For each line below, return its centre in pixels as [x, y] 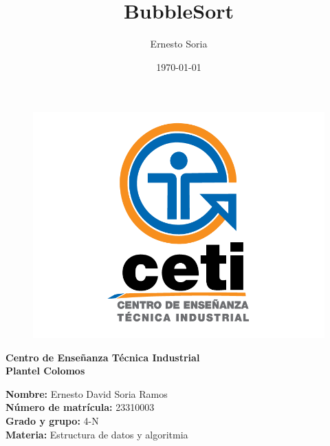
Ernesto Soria [179, 44]
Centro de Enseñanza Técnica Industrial [103, 357]
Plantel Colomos [45, 371]
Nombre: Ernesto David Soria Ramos [87, 393]
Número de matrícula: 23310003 [80, 407]
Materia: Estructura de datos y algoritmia [97, 434]
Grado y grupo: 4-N [52, 420]
